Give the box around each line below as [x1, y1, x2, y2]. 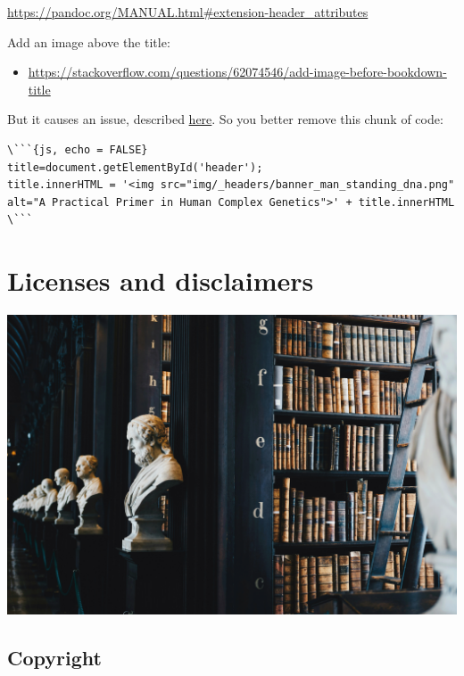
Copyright [7, 643, 102, 671]
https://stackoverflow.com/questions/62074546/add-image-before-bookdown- [28, 62, 447, 81]
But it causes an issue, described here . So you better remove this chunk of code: [7, 110, 443, 128]
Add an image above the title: [7, 32, 170, 51]
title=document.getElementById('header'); [7, 161, 263, 174]
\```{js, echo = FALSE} [7, 143, 148, 156]
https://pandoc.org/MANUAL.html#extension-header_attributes [7, 3, 369, 21]
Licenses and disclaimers [7, 262, 314, 299]
